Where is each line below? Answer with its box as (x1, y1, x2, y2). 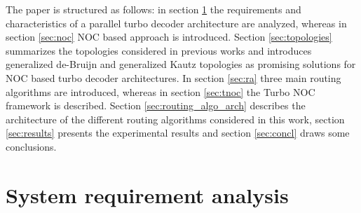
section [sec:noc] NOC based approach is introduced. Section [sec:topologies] (6, 29, 332, 44)
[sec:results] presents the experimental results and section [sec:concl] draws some (6, 125, 350, 140)
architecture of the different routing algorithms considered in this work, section (6, 111, 345, 126)
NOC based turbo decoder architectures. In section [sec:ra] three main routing (6, 70, 341, 85)
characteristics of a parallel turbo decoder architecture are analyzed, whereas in (6, 15, 347, 30)
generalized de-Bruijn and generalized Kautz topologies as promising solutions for (6, 57, 356, 71)
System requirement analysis (6, 180, 289, 209)
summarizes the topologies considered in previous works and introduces (6, 43, 312, 57)
